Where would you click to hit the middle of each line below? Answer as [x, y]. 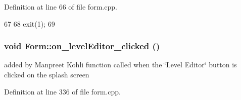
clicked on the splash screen [47, 74]
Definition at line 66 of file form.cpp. [61, 7]
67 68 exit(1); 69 [30, 23]
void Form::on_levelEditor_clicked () [82, 46]
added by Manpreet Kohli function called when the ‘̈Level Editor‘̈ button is [121, 65]
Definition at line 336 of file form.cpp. [62, 91]
